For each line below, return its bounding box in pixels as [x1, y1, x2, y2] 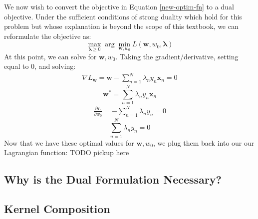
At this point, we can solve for [4, 51, 97, 61]
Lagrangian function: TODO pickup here [4, 147, 129, 158]
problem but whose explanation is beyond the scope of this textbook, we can [4, 21, 239, 31]
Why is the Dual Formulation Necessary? [4, 172, 222, 187]
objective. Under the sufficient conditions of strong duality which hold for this [4, 11, 242, 21]
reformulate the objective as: [4, 30, 91, 41]
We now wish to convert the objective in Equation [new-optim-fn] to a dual [4, 1, 234, 11]
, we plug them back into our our [153, 137, 255, 148]
